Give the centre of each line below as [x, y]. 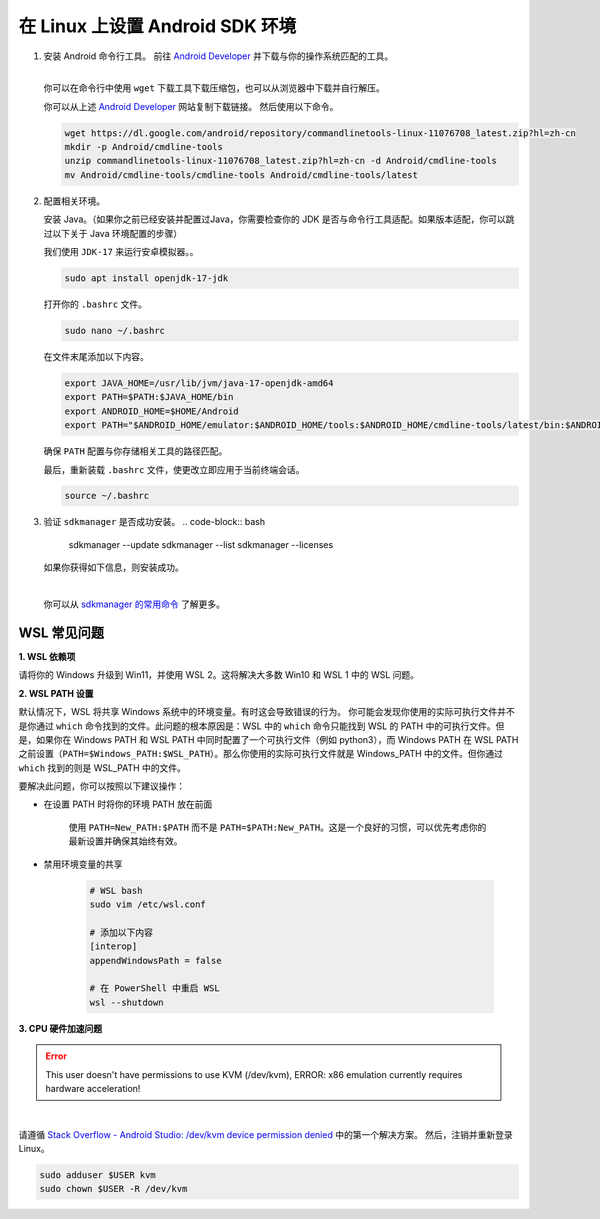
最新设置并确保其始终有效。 [125, 841]
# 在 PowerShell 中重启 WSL [154, 988]
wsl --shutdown [126, 1002]
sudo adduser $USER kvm [98, 1175]
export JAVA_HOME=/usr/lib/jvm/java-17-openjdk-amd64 [199, 383]
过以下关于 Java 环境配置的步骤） [113, 233]
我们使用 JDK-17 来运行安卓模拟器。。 [121, 252]
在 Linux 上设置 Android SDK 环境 [157, 26]
